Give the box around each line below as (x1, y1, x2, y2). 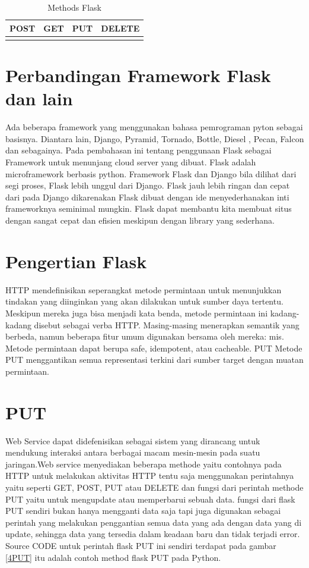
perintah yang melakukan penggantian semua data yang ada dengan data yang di (5, 516, 302, 528)
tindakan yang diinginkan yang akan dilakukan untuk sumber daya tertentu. (5, 295, 283, 307)
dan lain (5, 86, 73, 111)
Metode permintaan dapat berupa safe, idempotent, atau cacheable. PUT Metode (5, 341, 302, 354)
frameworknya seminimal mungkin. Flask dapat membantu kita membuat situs (5, 202, 292, 215)
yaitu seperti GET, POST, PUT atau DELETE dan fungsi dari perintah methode (5, 481, 304, 493)
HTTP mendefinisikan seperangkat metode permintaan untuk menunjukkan (5, 283, 282, 296)
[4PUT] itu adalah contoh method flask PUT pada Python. (5, 551, 221, 563)
